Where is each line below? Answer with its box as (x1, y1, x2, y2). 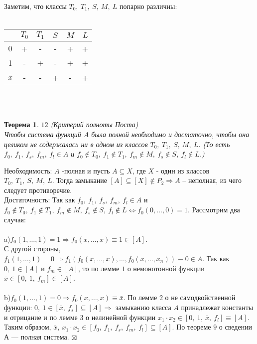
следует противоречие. (4, 184, 72, 195)
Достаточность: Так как (4, 194, 75, 205)
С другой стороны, (4, 243, 61, 254)
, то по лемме (78, 263, 120, 273)
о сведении (219, 322, 253, 332)
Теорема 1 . (4, 119, 39, 130)
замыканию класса (115, 302, 171, 312)
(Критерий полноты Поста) (50, 119, 138, 130)
